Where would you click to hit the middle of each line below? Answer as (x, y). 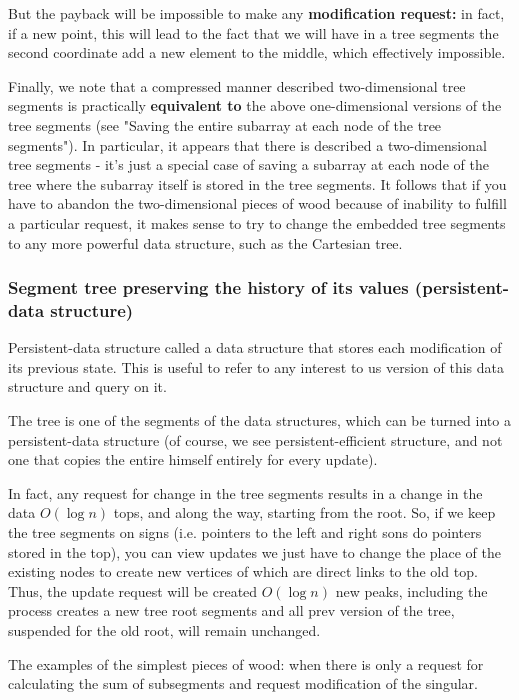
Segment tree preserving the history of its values (208, 287)
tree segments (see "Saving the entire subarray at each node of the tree (225, 124)
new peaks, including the (411, 590)
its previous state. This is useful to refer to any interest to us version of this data (256, 366)
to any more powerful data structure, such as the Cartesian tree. (205, 242)
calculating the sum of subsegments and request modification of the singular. (243, 683)
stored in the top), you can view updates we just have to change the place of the (254, 551)
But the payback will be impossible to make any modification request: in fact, (256, 13)
